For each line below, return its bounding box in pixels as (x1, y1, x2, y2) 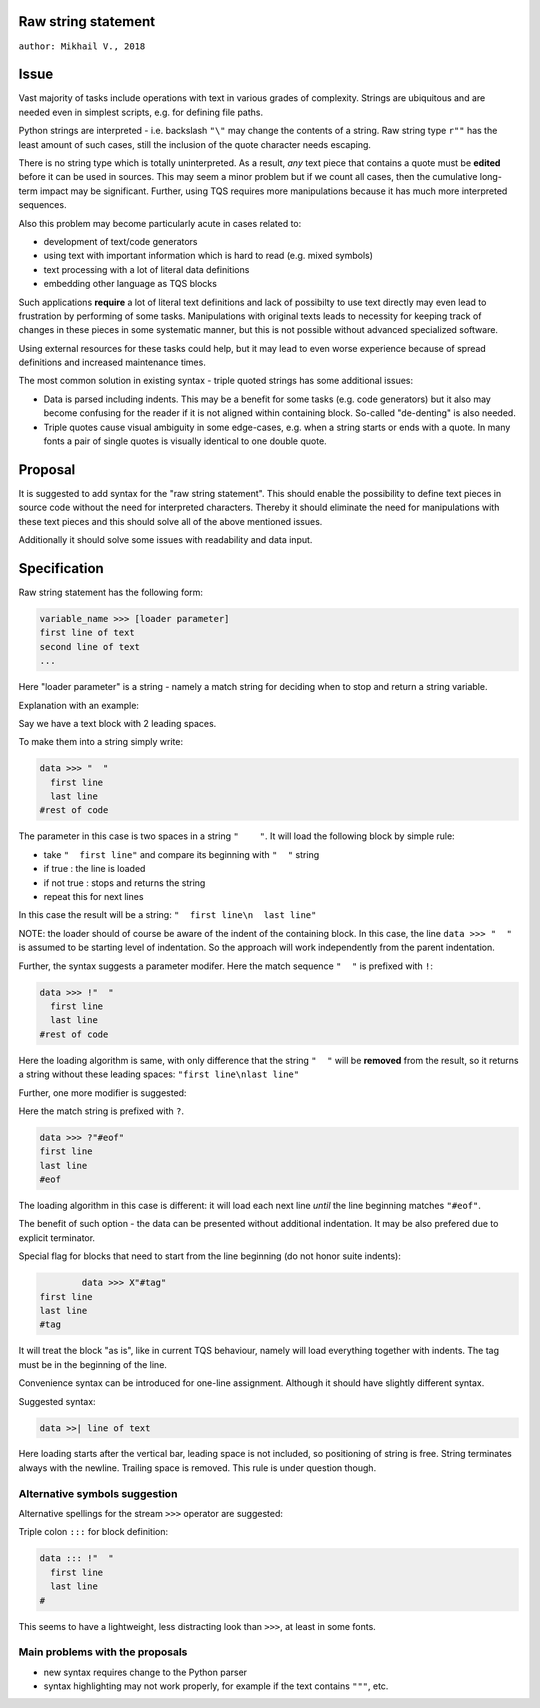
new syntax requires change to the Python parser (43, 1666, 248, 1678)
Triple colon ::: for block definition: (18, 1526, 169, 1538)
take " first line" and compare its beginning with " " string (43, 848, 320, 860)
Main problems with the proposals (18, 1645, 188, 1659)
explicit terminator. (18, 1231, 95, 1244)
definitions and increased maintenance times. (18, 356, 207, 369)
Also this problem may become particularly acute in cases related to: (18, 217, 302, 229)
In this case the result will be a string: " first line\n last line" (18, 909, 317, 921)
